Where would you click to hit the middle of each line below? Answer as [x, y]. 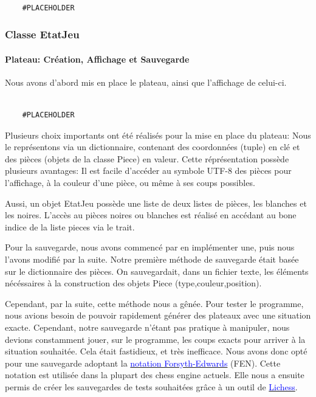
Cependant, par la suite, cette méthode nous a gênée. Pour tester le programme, [154, 303]
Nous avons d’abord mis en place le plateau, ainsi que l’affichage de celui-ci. [146, 82]
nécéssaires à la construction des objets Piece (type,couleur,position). [133, 283]
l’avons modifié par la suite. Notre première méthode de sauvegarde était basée [152, 259]
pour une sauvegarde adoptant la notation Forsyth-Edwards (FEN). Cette [143, 363]
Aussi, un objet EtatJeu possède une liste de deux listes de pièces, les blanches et [156, 203]
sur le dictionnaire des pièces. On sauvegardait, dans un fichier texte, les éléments [157, 271]
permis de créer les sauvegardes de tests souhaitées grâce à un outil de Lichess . [151, 386]
